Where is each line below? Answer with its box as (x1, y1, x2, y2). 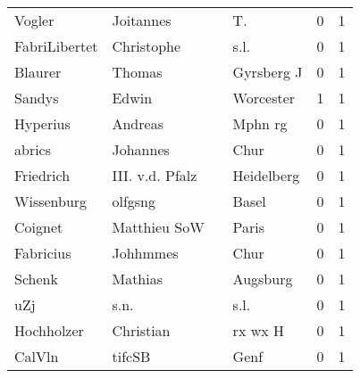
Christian (112, 320, 171, 341)
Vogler (14, 10, 54, 30)
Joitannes (112, 10, 172, 30)
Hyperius (14, 113, 71, 134)
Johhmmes (112, 242, 179, 263)
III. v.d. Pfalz (112, 165, 197, 185)
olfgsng (112, 191, 156, 211)
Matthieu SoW (112, 217, 205, 237)
